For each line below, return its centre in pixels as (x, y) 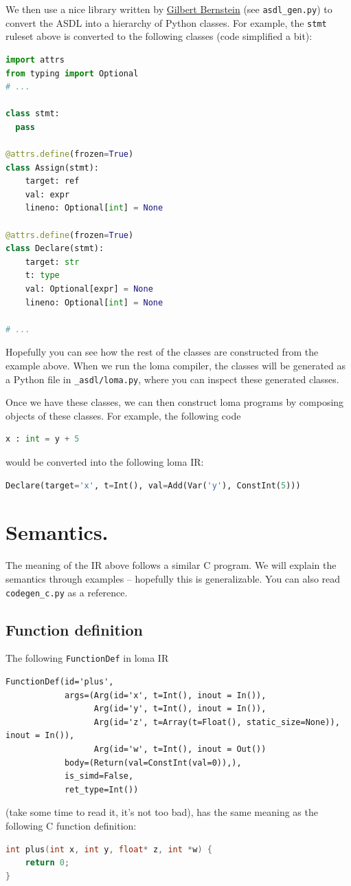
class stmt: (33, 114)
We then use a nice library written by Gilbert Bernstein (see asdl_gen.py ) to (169, 9)
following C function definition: (71, 825)
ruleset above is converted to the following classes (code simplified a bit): (159, 36)
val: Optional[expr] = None (89, 289)
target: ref (52, 181)
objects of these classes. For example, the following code (123, 415)
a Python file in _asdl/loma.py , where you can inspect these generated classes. (172, 379)
